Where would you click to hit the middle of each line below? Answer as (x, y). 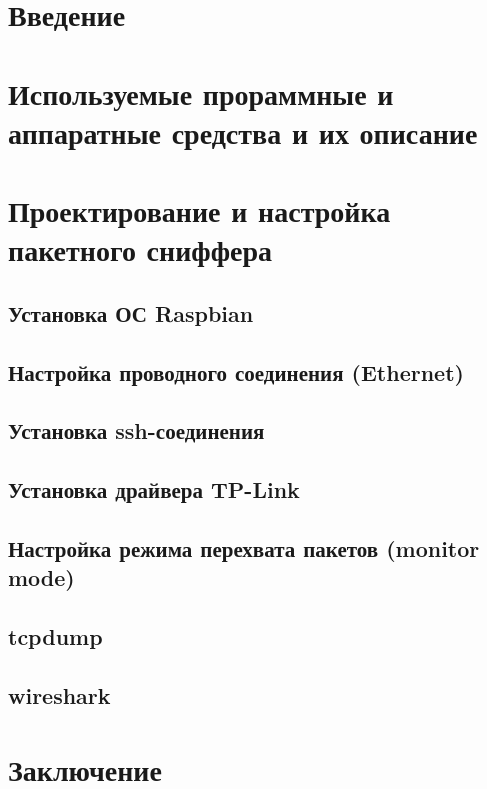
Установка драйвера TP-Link (154, 489)
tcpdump (55, 636)
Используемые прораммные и (201, 92)
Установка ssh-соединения (136, 430)
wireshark (59, 694)
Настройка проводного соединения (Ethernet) (236, 371)
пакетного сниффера (140, 249)
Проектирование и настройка (199, 210)
